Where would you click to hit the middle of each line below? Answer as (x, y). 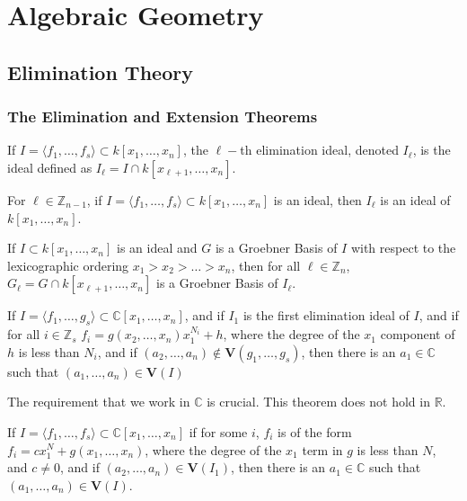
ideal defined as (50, 167)
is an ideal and (157, 248)
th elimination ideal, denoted (319, 150)
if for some (218, 431)
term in (322, 449)
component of (418, 334)
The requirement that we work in (99, 402)
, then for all (266, 265)
